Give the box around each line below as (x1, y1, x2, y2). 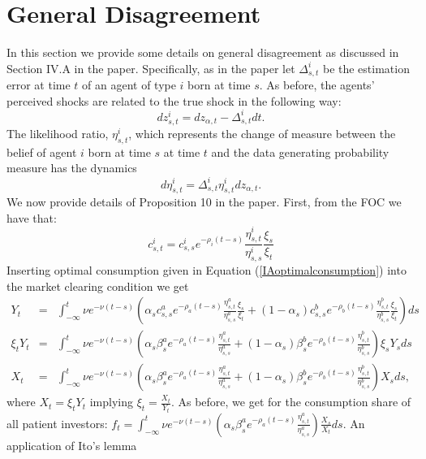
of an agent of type (82, 76, 176, 93)
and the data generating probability (211, 143, 389, 160)
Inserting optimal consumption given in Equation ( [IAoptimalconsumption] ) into (6, 262, 407, 279)
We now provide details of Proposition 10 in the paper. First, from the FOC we (6, 193, 402, 210)
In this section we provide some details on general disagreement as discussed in (6, 44, 399, 61)
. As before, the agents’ (259, 76, 375, 93)
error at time (6, 76, 71, 93)
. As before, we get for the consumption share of (170, 393, 411, 410)
